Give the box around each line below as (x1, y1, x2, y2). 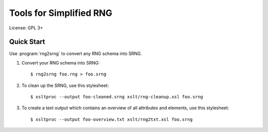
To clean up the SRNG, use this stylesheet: (21, 82, 109, 88)
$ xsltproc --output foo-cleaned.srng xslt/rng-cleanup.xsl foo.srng (30, 94, 203, 100)
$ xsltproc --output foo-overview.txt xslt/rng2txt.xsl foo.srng (30, 117, 193, 122)
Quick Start (9, 38, 45, 46)
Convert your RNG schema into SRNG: (21, 60, 100, 66)
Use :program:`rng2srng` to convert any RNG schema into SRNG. (9, 51, 142, 57)
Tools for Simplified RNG (9, 7, 113, 18)
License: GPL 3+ (9, 25, 43, 31)
